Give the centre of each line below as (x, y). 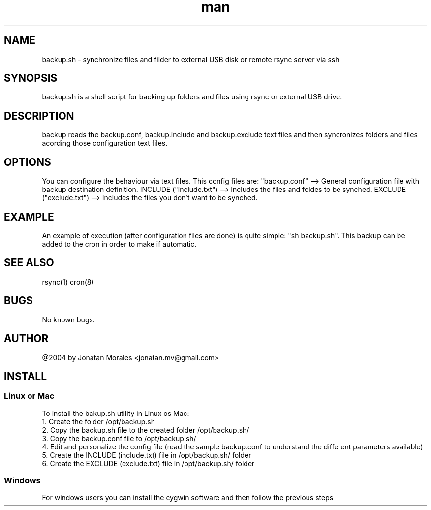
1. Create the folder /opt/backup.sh (98, 421)
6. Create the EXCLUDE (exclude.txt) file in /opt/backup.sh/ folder (148, 463)
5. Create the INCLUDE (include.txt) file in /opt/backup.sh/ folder (147, 455)
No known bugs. (68, 319)
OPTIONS (28, 162)
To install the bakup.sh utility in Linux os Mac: (116, 413)
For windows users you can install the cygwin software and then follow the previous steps (188, 498)
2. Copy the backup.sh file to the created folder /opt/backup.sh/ (146, 430)
